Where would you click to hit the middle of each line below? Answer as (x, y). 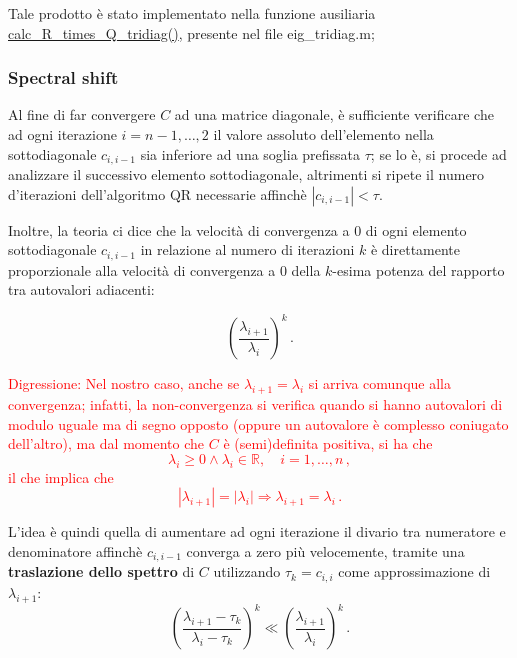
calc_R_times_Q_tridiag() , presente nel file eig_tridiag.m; (191, 32)
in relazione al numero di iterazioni (247, 249)
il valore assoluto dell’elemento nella (323, 134)
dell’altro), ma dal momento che (106, 443)
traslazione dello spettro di (101, 571)
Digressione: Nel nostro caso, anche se (124, 383)
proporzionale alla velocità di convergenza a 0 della (164, 269)
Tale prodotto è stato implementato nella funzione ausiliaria (192, 13)
